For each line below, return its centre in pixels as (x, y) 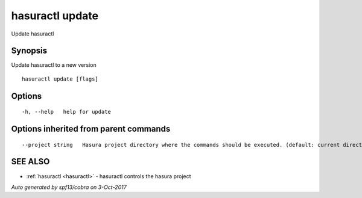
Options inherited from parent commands (91, 129)
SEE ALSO (30, 162)
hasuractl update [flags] (60, 79)
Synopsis (29, 51)
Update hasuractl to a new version (54, 65)
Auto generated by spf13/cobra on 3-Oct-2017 (69, 187)
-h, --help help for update (67, 112)
